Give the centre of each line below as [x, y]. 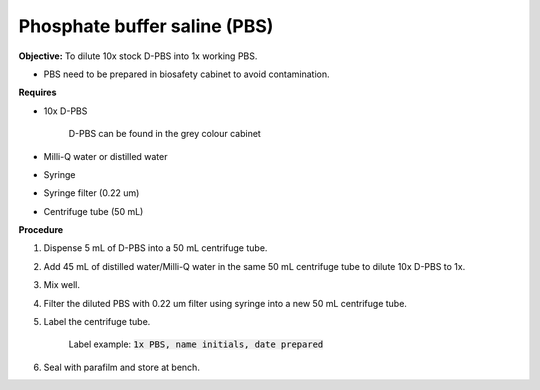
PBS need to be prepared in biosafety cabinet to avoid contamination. [186, 74]
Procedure [41, 230]
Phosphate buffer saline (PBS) [146, 26]
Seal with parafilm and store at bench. [121, 367]
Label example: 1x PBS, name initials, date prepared [196, 344]
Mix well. [61, 285]
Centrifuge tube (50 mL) [93, 211]
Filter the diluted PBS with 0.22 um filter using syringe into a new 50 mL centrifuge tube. [225, 303]
